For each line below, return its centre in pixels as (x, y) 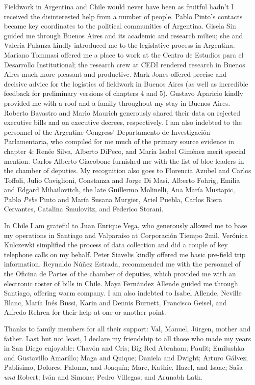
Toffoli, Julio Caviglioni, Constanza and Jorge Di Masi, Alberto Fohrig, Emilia (122, 180)
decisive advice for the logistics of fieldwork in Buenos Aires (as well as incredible (126, 83)
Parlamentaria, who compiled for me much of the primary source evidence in (119, 141)
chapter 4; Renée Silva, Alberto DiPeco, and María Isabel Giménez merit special (125, 151)
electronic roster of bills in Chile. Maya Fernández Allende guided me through (121, 283)
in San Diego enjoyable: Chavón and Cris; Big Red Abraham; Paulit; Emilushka (124, 348)
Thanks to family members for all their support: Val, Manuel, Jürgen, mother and (127, 328)
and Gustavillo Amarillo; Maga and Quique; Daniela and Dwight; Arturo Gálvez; (126, 357)
